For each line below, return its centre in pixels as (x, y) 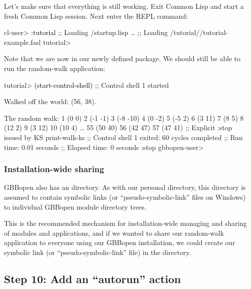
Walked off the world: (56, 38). (50, 101)
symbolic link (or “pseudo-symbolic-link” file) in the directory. (97, 252)
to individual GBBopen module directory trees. (75, 206)
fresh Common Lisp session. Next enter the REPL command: (96, 16)
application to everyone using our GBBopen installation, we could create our (120, 242)
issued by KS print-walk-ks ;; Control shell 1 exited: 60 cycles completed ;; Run (124, 137)
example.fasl (22, 42)
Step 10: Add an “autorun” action (93, 278)
